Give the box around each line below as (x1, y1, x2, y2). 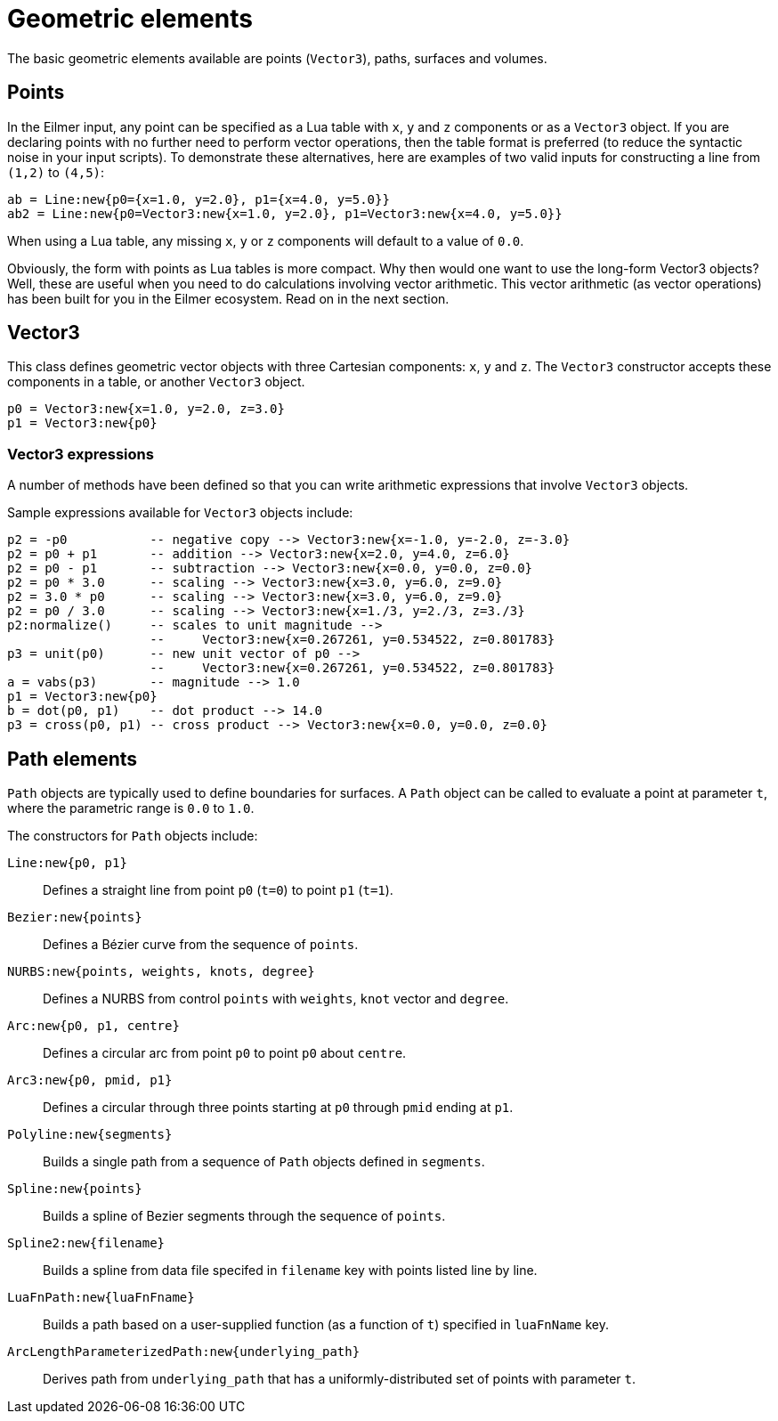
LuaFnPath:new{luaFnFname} (7, 1290, 195, 1305)
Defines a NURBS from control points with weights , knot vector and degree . (43, 991, 509, 1007)
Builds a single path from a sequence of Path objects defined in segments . (43, 1154, 485, 1170)
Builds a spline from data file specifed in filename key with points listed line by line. (43, 1263, 538, 1279)
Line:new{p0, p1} (7, 856, 127, 871)
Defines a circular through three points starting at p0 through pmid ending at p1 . (43, 1100, 514, 1116)
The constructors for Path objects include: (7, 828, 258, 844)
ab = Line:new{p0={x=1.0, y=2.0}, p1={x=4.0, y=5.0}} (7, 191, 390, 207)
